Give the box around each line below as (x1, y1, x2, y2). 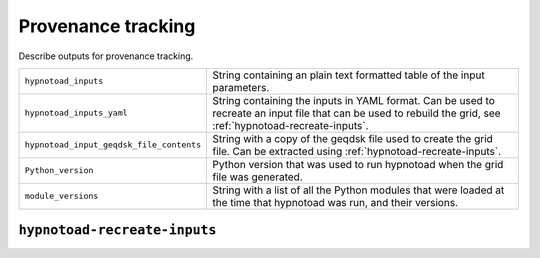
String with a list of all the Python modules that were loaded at (211, 183, 505, 197)
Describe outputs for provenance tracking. (18, 50, 194, 62)
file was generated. (211, 170, 304, 184)
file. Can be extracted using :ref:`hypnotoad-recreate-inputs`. (211, 144, 502, 158)
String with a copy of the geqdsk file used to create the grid (211, 131, 494, 145)
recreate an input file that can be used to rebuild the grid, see (211, 106, 501, 120)
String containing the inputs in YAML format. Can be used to (211, 93, 495, 107)
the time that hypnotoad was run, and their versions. (211, 195, 459, 209)
